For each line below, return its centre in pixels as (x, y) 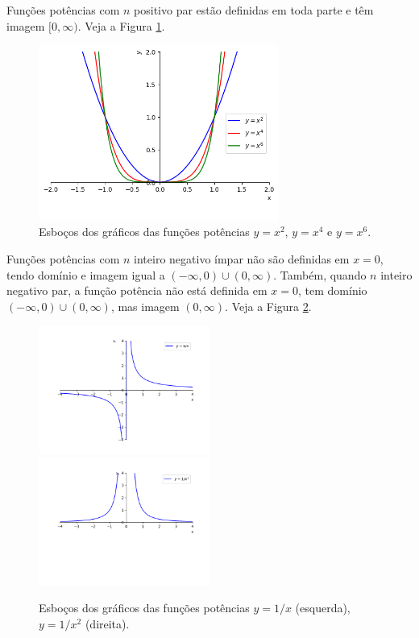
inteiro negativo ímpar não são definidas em (242, 258)
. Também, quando (320, 274)
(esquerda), (323, 608)
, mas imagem (145, 306)
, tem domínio (333, 290)
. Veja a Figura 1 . (121, 25)
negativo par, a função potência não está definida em (137, 290)
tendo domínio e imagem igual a (86, 274)
